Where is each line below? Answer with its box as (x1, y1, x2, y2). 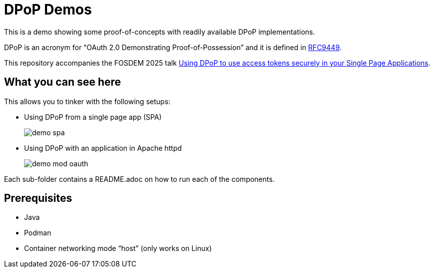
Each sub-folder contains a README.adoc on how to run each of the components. (4, 174, 275, 183)
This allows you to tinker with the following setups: (4, 97, 171, 106)
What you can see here (4, 76, 121, 89)
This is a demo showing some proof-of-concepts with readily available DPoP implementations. (4, 27, 315, 36)
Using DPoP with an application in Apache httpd (24, 143, 182, 152)
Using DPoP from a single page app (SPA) (24, 112, 162, 121)
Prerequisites (4, 192, 72, 205)
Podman (24, 228, 52, 237)
